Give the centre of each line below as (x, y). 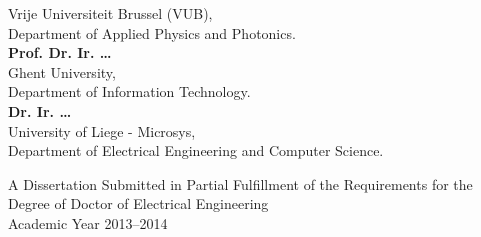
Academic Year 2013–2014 (88, 222)
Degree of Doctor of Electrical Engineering (138, 203)
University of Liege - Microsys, (102, 130)
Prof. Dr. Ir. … (60, 52)
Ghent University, (62, 71)
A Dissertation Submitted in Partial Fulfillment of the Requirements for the (240, 183)
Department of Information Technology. (129, 91)
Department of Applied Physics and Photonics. (152, 32)
